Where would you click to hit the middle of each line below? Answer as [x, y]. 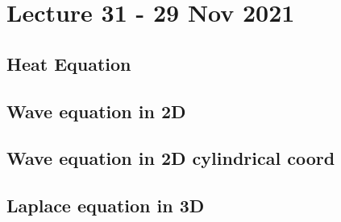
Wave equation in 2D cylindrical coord [171, 158]
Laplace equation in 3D [106, 206]
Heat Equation [69, 63]
